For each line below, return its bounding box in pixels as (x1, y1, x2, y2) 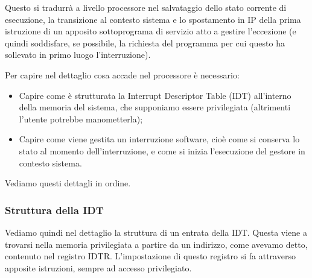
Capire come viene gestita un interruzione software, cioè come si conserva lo (19, 133, 300, 145)
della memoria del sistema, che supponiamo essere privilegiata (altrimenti (19, 101, 291, 113)
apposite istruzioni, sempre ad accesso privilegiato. (5, 261, 192, 274)
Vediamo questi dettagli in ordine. (5, 177, 131, 189)
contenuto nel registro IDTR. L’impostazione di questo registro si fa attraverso (5, 250, 296, 262)
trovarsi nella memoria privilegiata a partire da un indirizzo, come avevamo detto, (5, 238, 308, 250)
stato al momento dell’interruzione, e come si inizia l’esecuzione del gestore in (19, 144, 305, 157)
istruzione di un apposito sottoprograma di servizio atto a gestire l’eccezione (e (5, 25, 296, 37)
